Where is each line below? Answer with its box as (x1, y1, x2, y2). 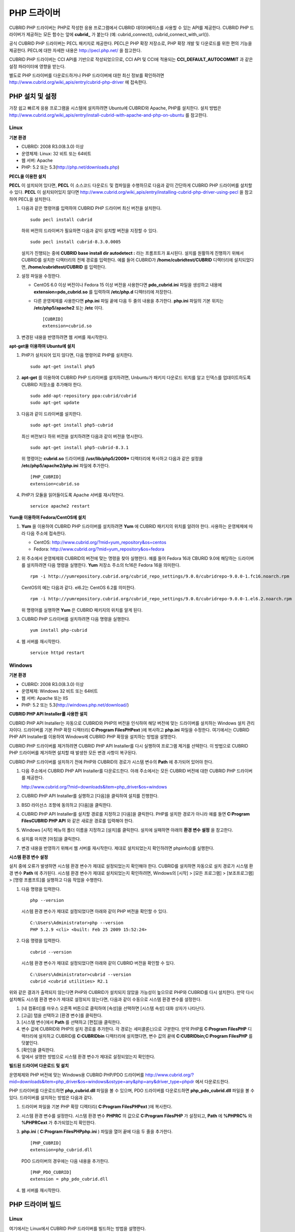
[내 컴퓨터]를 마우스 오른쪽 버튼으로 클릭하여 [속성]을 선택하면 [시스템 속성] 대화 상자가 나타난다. (21, 1005, 206, 1011)
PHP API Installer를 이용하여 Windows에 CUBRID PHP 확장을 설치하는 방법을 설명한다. (9, 734, 177, 740)
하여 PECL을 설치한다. (9, 196, 52, 202)
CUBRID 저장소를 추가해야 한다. (21, 381, 83, 387)
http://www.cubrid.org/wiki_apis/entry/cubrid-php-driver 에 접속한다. (9, 79, 147, 85)
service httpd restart (30, 650, 85, 655)
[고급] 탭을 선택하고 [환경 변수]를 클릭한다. (21, 1012, 103, 1018)
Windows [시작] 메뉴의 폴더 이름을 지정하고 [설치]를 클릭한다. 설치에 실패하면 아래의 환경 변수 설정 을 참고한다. (21, 827, 234, 833)
